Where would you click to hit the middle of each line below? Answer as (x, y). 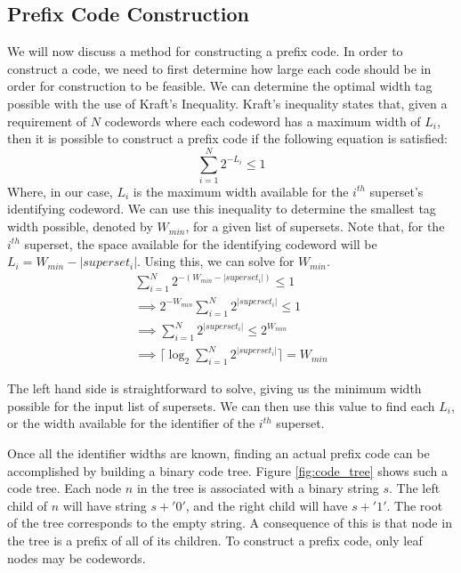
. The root (415, 505)
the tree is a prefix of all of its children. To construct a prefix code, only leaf (215, 540)
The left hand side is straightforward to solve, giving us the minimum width (214, 388)
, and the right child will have (267, 505)
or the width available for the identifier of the (131, 423)
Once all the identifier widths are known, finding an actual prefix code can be (218, 452)
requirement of (47, 121)
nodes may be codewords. (77, 557)
